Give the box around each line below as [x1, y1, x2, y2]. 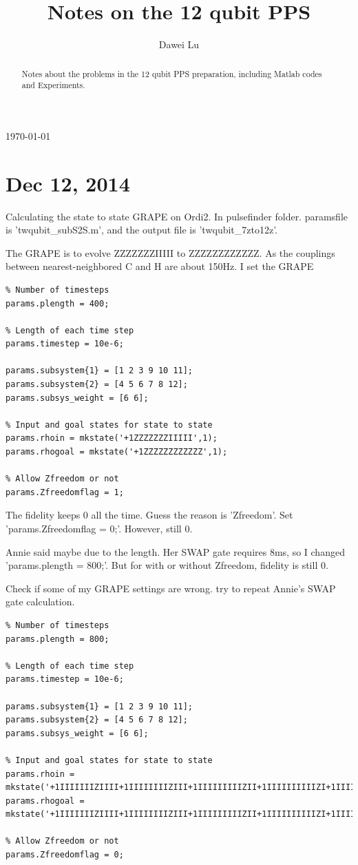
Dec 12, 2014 [6, 169, 130, 197]
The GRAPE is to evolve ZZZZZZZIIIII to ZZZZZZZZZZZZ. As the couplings [6, 245, 335, 260]
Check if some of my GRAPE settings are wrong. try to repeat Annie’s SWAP [6, 581, 336, 595]
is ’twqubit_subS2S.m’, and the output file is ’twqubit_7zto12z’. [6, 222, 278, 237]
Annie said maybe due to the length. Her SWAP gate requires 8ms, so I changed [6, 544, 345, 559]
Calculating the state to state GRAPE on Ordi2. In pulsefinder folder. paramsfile [6, 209, 348, 223]
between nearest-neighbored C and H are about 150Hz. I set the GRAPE [6, 259, 314, 273]
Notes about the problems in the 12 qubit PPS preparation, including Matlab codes [21, 67, 322, 79]
